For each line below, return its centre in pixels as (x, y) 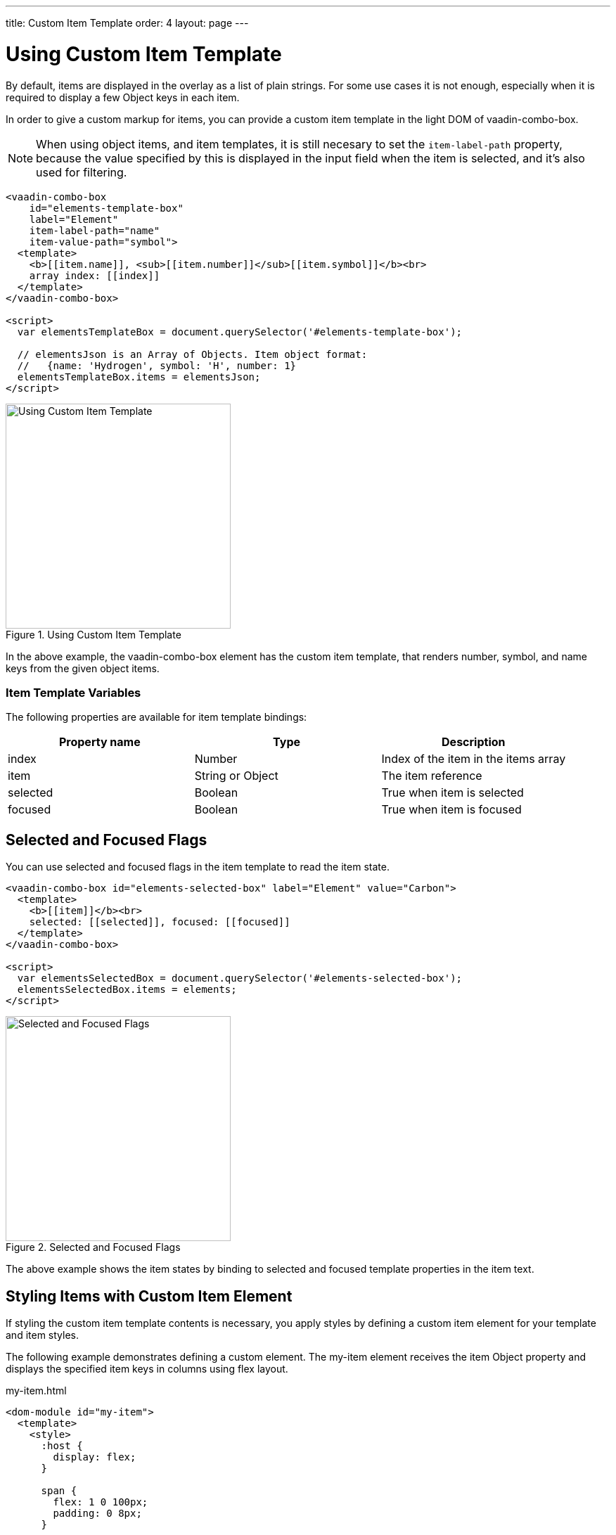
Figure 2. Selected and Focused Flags (93, 1247)
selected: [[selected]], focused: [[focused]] (160, 922)
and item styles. (42, 1335)
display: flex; (95, 1457)
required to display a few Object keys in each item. (123, 97)
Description (474, 742)
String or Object (236, 776)
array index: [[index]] (95, 275)
